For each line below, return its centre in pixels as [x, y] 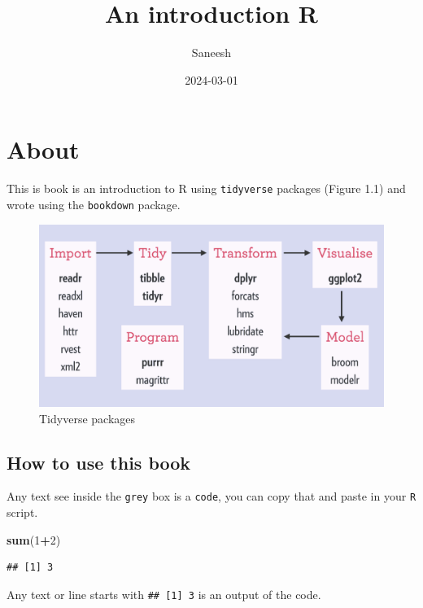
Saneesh [211, 52]
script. [22, 512]
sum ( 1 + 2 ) [34, 539]
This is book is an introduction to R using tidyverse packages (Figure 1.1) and [206, 188]
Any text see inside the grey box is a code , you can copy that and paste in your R [211, 496]
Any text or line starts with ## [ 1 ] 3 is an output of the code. [164, 594]
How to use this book [99, 462]
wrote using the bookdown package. [94, 204]
